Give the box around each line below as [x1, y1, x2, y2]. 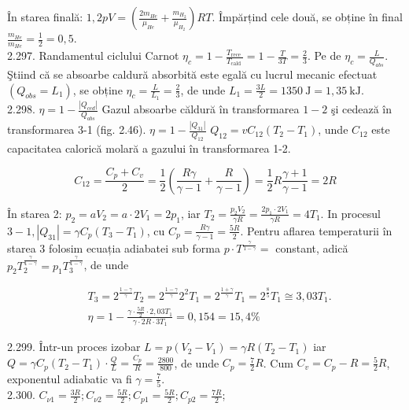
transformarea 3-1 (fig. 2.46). [7, 121, 146, 138]
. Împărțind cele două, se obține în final [212, 9, 403, 24]
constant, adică [275, 239, 348, 256]
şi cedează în [330, 101, 392, 117]
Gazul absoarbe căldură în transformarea [101, 101, 300, 117]
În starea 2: [7, 205, 62, 221]
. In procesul [320, 205, 381, 221]
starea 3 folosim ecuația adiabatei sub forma [7, 239, 220, 256]
